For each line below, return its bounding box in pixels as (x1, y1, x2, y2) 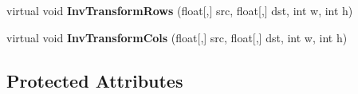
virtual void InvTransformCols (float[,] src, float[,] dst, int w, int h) (6, 29, 348, 45)
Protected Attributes (6, 68, 183, 92)
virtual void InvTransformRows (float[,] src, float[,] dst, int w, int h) (6, 2, 353, 18)
